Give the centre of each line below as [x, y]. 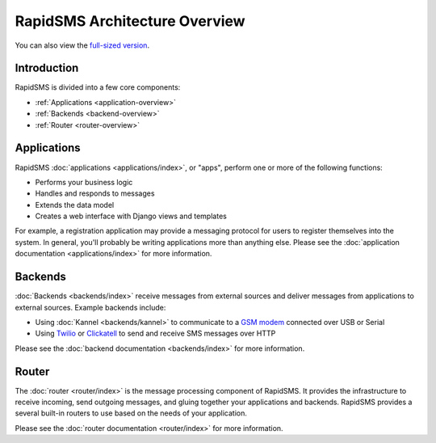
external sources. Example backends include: [90, 307]
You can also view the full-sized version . [82, 45]
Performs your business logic [84, 182]
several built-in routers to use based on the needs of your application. [131, 413]
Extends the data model [75, 205]
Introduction [47, 68]
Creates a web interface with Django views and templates [131, 216]
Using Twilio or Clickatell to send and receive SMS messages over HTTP [155, 333]
